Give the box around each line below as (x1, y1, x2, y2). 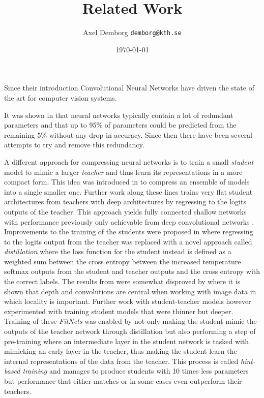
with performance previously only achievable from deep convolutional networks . (4, 216, 254, 227)
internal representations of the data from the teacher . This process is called (4, 355, 239, 366)
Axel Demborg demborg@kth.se (83, 27, 182, 38)
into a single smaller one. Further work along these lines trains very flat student (4, 186, 253, 197)
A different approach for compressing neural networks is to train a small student (4, 156, 254, 167)
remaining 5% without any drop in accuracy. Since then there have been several (4, 129, 252, 140)
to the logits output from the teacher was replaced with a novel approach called (4, 236, 252, 247)
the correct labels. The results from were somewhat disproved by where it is (4, 276, 241, 287)
